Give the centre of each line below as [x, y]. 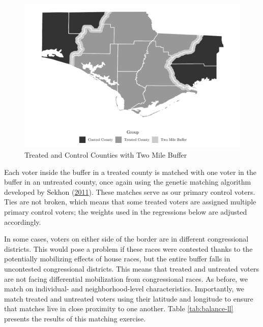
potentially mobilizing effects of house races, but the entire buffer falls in [117, 259]
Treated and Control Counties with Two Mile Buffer [106, 154]
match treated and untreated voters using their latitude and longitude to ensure [129, 298]
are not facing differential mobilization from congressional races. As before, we [126, 278]
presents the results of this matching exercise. [75, 318]
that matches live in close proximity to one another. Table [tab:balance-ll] [119, 308]
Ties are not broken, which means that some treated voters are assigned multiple [130, 202]
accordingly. [23, 221]
